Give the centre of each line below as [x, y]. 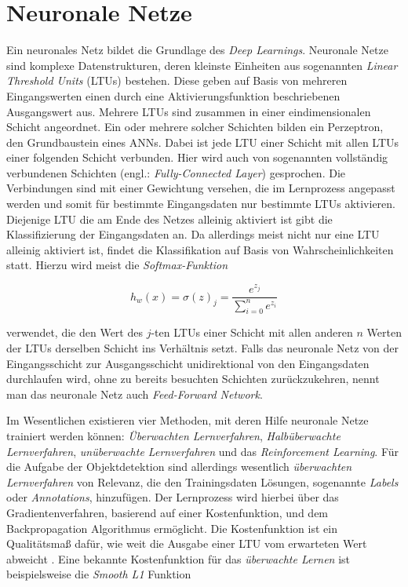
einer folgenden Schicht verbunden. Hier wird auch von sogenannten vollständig [197, 157]
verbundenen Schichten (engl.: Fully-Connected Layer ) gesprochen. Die [176, 172]
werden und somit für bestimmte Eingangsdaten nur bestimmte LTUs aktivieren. [201, 204]
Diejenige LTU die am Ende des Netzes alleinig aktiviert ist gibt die [169, 219]
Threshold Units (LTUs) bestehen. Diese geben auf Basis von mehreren [177, 80]
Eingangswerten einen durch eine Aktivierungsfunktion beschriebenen [173, 95]
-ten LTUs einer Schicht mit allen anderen [252, 332]
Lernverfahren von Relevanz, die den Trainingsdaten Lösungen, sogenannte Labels [202, 481]
